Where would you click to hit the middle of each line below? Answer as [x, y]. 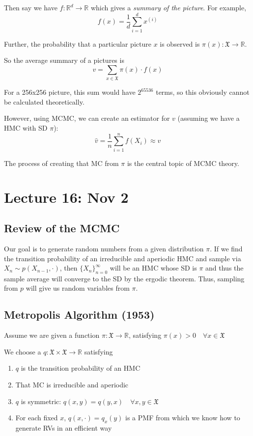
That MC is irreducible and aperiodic [72, 385]
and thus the [225, 268]
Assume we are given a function [52, 335]
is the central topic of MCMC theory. [183, 163]
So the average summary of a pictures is [64, 60]
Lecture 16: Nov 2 [66, 197]
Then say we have [31, 7]
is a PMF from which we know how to [183, 418]
